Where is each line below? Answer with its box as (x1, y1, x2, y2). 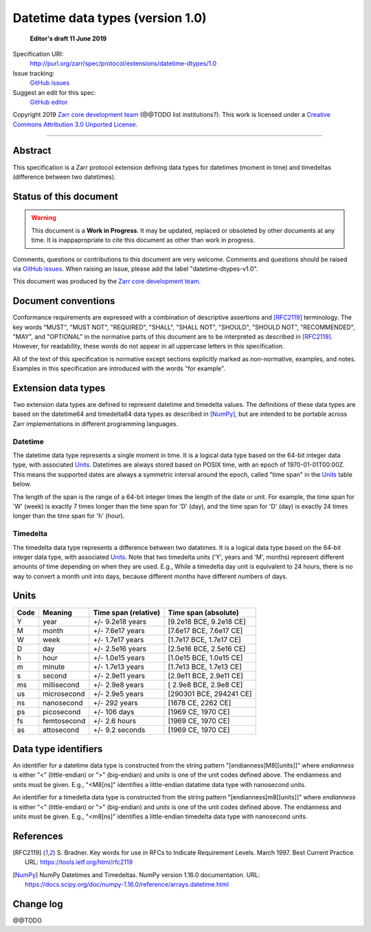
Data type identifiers (12, 743, 103, 755)
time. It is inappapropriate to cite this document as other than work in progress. (31, 236, 256, 244)
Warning (31, 214, 56, 222)
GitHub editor (30, 98, 68, 106)
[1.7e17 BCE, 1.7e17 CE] (168, 634, 242, 644)
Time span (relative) (93, 608, 161, 617)
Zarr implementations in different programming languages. (12, 419, 179, 428)
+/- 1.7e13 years (93, 662, 144, 672)
